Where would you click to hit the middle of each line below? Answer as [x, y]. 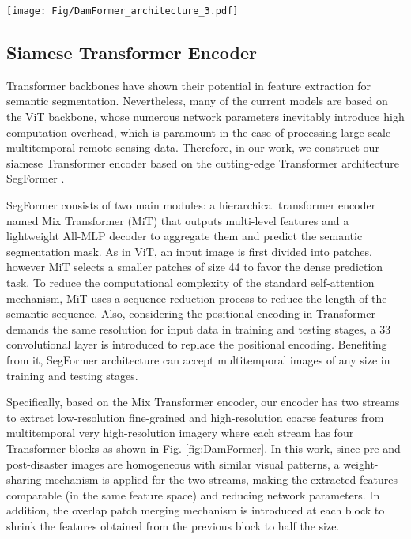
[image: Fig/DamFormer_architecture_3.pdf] [123, 11]
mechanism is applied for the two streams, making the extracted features [221, 479]
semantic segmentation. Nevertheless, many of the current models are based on [197, 101]
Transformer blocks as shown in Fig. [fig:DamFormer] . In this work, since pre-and [204, 448]
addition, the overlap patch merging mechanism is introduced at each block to [196, 510]
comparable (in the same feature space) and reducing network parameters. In [193, 494]
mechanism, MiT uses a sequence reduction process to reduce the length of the [197, 298]
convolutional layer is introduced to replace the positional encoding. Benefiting [197, 344]
